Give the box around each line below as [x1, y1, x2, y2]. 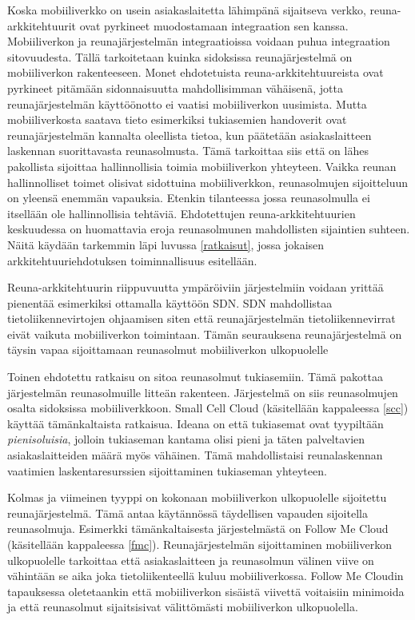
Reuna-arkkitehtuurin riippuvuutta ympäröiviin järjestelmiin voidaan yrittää [7, 279, 384, 296]
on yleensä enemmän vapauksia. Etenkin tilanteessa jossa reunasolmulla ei [7, 189, 370, 206]
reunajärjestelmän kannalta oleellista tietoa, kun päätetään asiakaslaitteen [7, 126, 372, 143]
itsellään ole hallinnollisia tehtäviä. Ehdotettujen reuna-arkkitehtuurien [7, 205, 356, 221]
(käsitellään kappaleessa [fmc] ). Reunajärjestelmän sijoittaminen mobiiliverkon [7, 536, 392, 552]
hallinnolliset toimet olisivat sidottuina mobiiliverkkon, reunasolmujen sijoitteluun [7, 173, 409, 190]
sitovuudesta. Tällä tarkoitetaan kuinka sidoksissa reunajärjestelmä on [7, 48, 353, 65]
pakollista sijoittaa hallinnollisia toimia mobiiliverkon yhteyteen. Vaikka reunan [7, 157, 397, 174]
